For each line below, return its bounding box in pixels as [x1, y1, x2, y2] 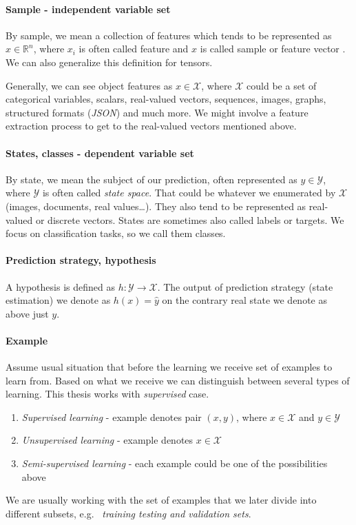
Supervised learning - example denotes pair [21, 409, 202, 424]
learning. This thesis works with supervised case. [6, 387, 209, 401]
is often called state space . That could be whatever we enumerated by [42, 185, 336, 200]
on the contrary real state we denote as [162, 293, 327, 307]
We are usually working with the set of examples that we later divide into [6, 493, 317, 507]
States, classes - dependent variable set [6, 145, 194, 160]
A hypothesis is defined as [6, 279, 115, 294]
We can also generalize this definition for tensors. [6, 54, 213, 69]
